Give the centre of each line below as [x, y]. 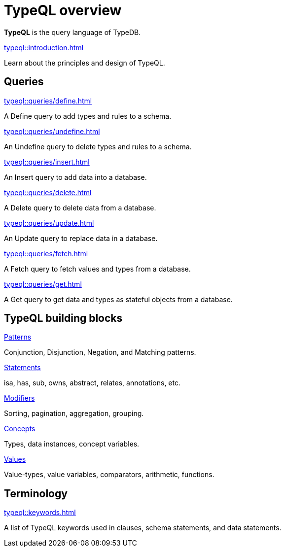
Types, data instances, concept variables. [72, 444]
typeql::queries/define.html [48, 101]
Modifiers [19, 398]
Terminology [36, 493]
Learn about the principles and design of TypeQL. [85, 63]
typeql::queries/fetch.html [46, 253]
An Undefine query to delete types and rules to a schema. [98, 146]
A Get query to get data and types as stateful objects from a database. [118, 299]
